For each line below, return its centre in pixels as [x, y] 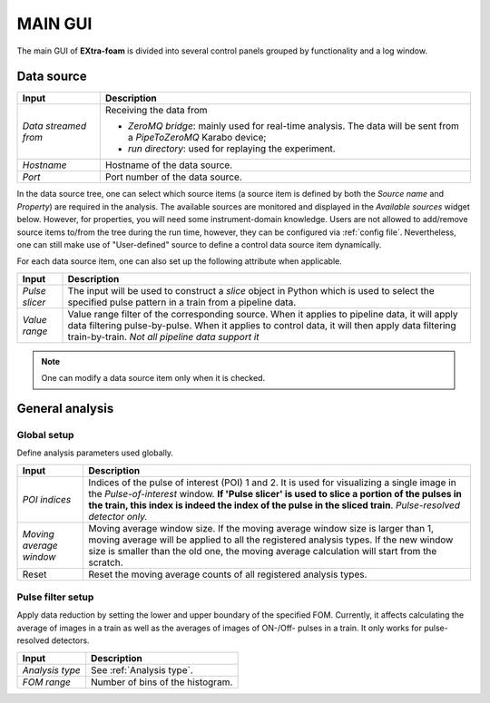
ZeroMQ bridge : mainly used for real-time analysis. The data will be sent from [294, 126]
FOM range [47, 682]
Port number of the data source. [173, 177]
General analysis [65, 409]
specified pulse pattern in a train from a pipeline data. [182, 302]
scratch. [105, 562]
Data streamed [54, 126]
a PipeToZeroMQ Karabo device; [197, 138]
